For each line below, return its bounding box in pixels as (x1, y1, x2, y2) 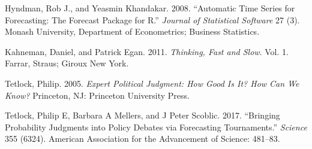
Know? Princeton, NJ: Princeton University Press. (5, 89, 190, 101)
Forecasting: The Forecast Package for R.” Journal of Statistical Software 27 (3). (5, 13, 300, 26)
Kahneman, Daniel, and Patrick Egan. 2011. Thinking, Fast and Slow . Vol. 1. (5, 45, 289, 57)
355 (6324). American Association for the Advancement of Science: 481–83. (5, 132, 280, 145)
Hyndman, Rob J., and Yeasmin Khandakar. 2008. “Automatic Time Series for (5, 2, 295, 14)
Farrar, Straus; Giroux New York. (5, 57, 129, 69)
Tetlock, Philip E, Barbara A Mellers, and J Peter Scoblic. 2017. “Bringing (5, 109, 280, 121)
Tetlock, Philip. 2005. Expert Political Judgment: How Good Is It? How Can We (5, 77, 299, 89)
